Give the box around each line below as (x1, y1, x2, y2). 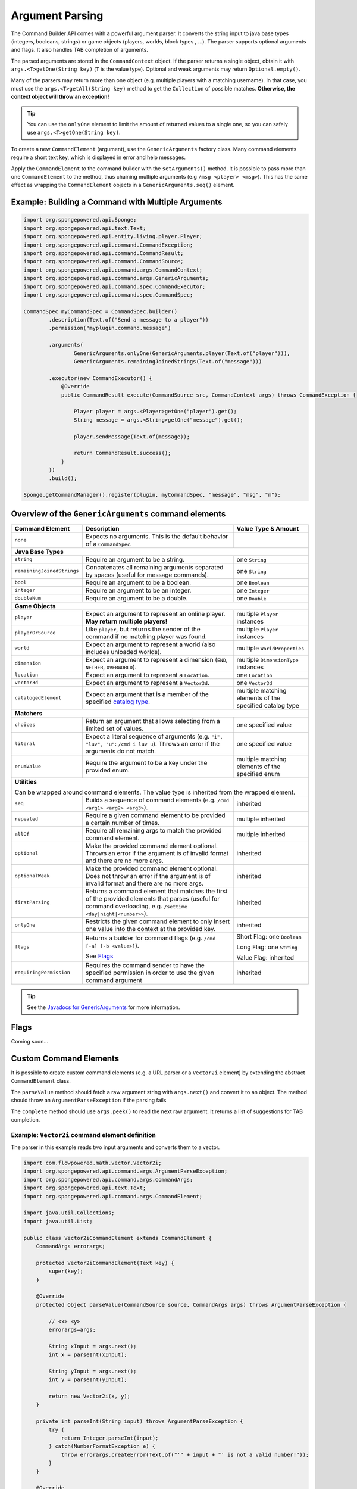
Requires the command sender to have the (85, 961, 205, 969)
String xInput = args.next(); (48, 1343, 137, 1350)
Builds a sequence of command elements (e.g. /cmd (85, 796, 229, 804)
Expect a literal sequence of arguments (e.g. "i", (85, 732, 223, 740)
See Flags (85, 952, 114, 960)
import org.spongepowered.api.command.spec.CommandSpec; (23, 291, 193, 298)
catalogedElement (14, 694, 62, 701)
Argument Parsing (11, 9, 104, 22)
